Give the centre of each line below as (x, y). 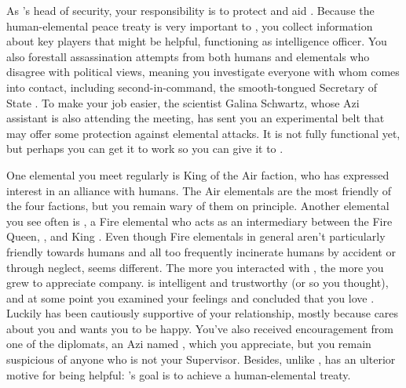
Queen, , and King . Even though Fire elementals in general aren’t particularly (196, 236)
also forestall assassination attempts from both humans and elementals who (188, 56)
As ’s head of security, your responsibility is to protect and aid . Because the (190, 10)
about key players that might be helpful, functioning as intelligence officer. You (197, 41)
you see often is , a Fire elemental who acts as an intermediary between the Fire (199, 221)
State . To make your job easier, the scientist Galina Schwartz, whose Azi (183, 102)
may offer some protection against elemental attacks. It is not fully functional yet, (203, 133)
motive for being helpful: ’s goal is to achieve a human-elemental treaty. (179, 374)
